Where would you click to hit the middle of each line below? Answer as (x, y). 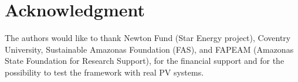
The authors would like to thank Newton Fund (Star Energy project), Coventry (148, 38)
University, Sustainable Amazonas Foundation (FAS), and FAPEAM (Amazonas (149, 49)
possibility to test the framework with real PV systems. (104, 72)
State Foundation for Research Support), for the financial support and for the (145, 61)
